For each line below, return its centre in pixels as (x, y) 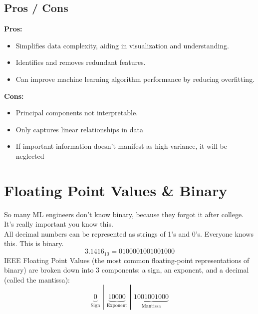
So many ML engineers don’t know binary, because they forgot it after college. (124, 214)
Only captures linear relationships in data (79, 129)
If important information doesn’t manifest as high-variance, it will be (121, 146)
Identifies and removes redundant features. (81, 62)
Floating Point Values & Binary (116, 190)
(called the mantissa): (37, 279)
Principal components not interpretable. (77, 113)
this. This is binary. (34, 243)
